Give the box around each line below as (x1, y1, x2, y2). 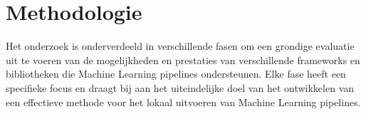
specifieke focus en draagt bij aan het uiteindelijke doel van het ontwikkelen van (6, 80, 355, 95)
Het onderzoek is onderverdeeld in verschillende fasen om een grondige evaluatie (6, 38, 355, 53)
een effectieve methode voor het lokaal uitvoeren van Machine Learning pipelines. (6, 94, 361, 109)
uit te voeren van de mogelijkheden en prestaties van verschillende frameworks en (6, 52, 360, 67)
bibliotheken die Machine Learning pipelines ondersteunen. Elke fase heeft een (6, 66, 346, 81)
